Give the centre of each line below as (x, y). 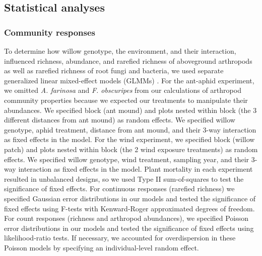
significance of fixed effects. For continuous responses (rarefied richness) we (119, 188)
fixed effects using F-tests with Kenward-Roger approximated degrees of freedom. (129, 208)
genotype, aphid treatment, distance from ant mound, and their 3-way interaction (130, 129)
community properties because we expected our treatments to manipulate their (126, 100)
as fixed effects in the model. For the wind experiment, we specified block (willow (129, 139)
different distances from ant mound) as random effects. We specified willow (120, 120)
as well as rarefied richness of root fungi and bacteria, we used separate (114, 71)
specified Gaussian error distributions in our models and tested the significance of (130, 198)
